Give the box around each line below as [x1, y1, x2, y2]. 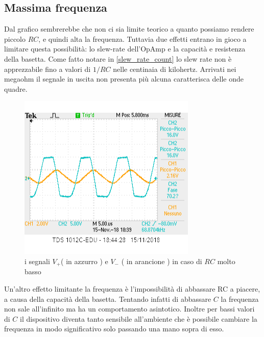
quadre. [4, 83, 28, 94]
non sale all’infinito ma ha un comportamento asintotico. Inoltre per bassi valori [4, 303, 255, 314]
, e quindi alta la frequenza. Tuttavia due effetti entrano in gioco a [38, 33, 247, 44]
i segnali [25, 255, 50, 266]
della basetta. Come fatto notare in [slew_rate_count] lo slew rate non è [4, 53, 232, 64]
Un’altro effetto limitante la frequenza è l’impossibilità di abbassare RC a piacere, [4, 283, 260, 294]
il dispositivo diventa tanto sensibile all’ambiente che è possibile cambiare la [20, 313, 257, 324]
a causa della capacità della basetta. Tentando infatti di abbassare [4, 293, 211, 304]
